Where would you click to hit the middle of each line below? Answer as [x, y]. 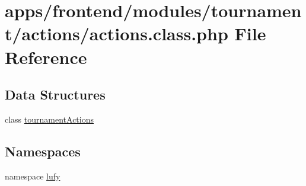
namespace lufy [33, 176]
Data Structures [55, 94]
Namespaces [43, 151]
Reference [46, 57]
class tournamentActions [49, 119]
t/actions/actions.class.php [117, 33]
